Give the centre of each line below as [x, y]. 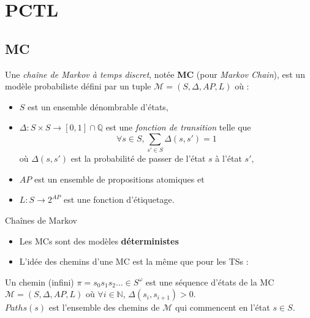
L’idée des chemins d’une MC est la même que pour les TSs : [134, 261]
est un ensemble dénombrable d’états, [98, 106]
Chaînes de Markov [41, 220]
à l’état [229, 158]
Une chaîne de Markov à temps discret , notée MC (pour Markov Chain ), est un [155, 74]
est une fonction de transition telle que [178, 127]
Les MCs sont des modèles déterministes [99, 240]
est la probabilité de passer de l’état [138, 158]
